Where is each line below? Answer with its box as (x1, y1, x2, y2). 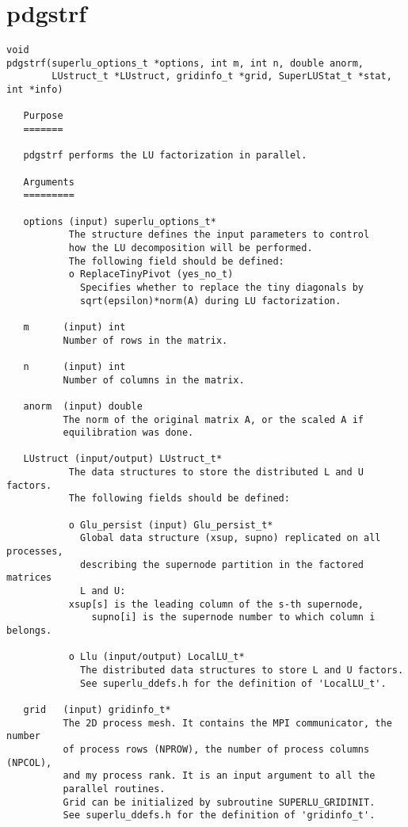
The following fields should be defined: (68, 493, 290, 505)
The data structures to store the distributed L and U (68, 467, 364, 478)
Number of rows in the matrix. (63, 334, 228, 346)
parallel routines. (63, 783, 166, 795)
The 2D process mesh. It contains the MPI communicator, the (63, 717, 392, 729)
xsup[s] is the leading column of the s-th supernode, (68, 598, 364, 610)
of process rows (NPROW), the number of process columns (63, 743, 370, 755)
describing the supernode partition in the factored (80, 558, 364, 570)
